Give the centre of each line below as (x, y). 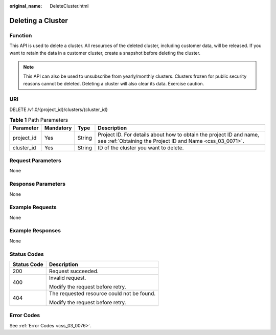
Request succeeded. (74, 271)
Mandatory (58, 128)
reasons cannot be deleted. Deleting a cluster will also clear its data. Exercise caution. (114, 83)
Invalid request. (67, 278)
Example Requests (33, 207)
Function (21, 35)
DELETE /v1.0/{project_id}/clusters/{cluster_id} (59, 109)
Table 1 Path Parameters (39, 120)
